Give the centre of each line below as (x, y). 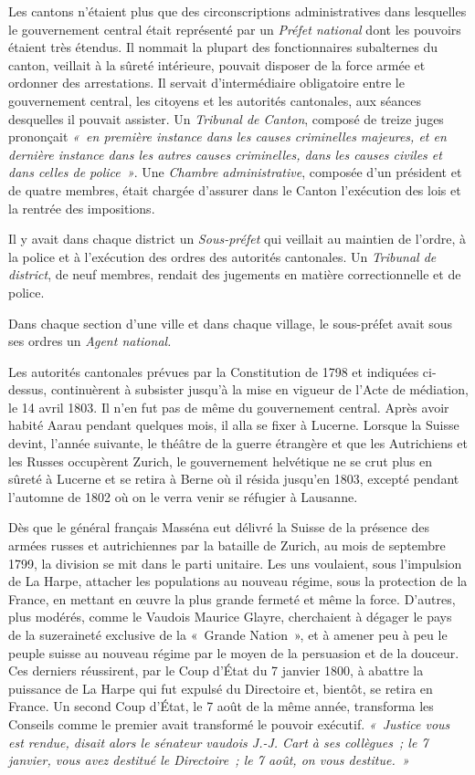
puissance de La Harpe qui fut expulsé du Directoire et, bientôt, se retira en (221, 688)
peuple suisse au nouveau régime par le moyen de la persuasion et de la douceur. (234, 652)
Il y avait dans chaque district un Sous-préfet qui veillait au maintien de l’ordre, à (237, 239)
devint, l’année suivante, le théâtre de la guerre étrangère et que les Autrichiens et (238, 443)
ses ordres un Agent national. (90, 341)
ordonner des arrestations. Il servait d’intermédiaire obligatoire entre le (206, 83)
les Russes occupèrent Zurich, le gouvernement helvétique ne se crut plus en (220, 461)
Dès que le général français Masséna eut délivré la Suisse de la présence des (219, 527)
